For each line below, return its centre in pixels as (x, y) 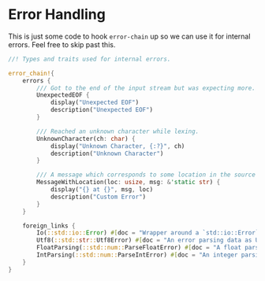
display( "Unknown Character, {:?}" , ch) (118, 146)
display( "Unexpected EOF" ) (95, 103)
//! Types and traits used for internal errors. (90, 59)
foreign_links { (49, 226)
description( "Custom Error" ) (98, 197)
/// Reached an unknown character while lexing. (118, 131)
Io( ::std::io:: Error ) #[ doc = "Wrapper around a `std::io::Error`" (149, 233)
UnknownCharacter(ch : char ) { (86, 139)
